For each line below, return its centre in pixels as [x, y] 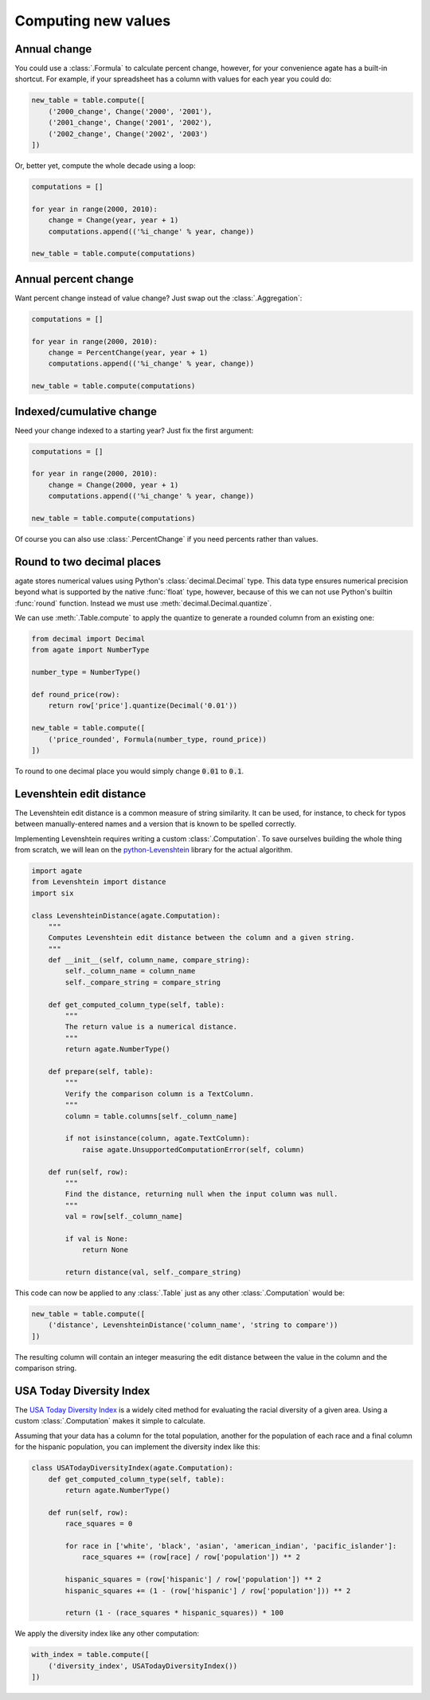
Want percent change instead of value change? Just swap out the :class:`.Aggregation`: [158, 298]
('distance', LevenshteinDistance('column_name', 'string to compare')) [193, 1325]
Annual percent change [74, 279]
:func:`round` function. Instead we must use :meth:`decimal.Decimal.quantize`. [143, 603]
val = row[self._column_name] [124, 1216]
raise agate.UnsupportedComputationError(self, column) [193, 1150]
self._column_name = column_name [130, 971]
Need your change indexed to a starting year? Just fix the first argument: [134, 430]
